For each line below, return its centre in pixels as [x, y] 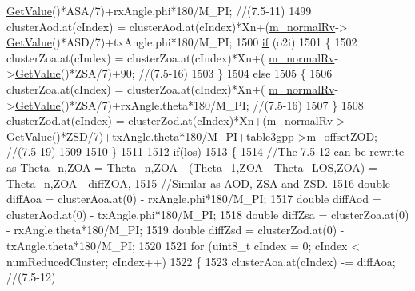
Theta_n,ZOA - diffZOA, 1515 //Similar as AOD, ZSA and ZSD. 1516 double [199, 183]
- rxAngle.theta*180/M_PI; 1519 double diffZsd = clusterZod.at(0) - [176, 230]
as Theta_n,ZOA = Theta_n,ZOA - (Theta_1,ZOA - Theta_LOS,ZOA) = [192, 167]
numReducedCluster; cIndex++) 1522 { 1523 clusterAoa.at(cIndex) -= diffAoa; [201, 261]
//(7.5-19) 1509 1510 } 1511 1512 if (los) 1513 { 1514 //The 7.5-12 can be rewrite [206, 151]
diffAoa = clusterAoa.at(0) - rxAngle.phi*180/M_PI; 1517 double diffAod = [194, 199]
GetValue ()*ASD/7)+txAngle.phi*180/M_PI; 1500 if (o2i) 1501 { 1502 [182, 42]
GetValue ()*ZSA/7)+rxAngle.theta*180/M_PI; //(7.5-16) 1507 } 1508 [189, 104]
